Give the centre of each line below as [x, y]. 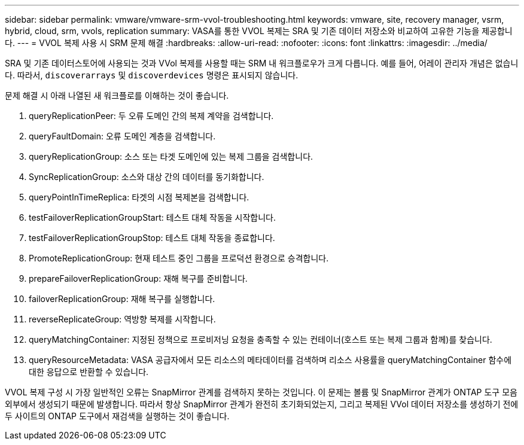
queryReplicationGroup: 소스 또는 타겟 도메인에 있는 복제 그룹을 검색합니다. [171, 156]
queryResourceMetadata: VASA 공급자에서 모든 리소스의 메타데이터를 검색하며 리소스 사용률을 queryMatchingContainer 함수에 [270, 360]
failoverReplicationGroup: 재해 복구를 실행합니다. [122, 299]
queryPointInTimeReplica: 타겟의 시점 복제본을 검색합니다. [139, 197]
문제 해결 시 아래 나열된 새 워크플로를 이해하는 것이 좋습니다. [117, 95]
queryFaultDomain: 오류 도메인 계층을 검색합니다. [122, 136]
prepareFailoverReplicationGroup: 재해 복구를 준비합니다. [138, 278]
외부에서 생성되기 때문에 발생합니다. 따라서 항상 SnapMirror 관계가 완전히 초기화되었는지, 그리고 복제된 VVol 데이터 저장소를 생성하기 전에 [262, 404]
